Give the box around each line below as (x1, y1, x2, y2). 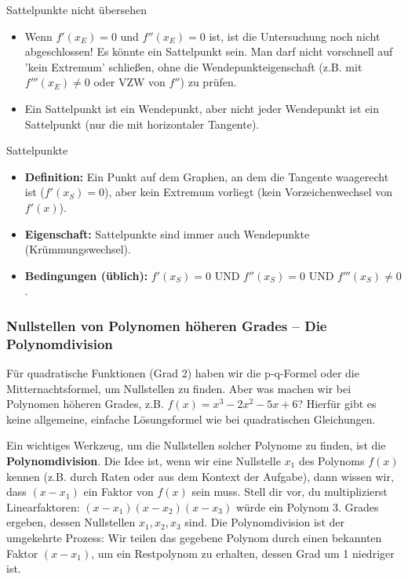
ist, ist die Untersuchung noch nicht (209, 27, 381, 44)
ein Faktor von (83, 483, 154, 500)
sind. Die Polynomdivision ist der (184, 514, 344, 530)
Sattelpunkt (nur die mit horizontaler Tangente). (24, 115, 260, 132)
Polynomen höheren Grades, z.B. (6, 395, 164, 412)
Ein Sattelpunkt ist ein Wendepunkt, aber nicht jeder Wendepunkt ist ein (24, 100, 380, 116)
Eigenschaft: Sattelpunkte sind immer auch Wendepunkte (24, 225, 310, 242)
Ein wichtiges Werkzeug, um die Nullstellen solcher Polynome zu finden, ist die (6, 437, 386, 453)
